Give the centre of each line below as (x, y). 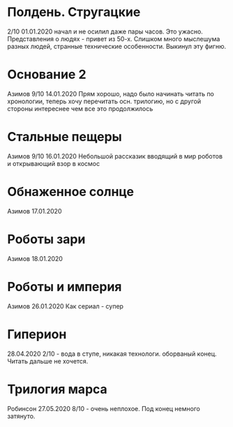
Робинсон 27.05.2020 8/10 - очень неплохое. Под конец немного (104, 408)
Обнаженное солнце (71, 192)
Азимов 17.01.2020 (35, 211)
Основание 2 (47, 75)
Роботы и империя (65, 286)
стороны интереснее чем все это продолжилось (80, 108)
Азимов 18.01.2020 (35, 258)
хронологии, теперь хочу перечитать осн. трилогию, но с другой (104, 101)
